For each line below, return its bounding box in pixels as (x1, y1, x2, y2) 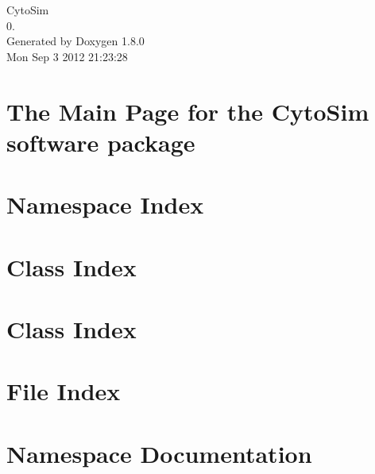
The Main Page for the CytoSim (6, 94, 369, 127)
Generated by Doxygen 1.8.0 (6, 33, 145, 49)
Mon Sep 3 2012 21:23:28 (6, 48, 128, 64)
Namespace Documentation (6, 437, 312, 469)
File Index (6, 375, 121, 407)
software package (6, 125, 195, 158)
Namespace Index (6, 188, 204, 221)
